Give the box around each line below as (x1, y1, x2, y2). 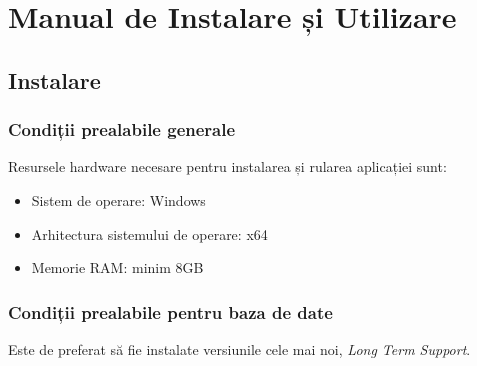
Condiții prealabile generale (8, 117, 236, 142)
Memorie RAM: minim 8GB (31, 257, 204, 278)
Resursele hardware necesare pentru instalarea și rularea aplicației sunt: (8, 156, 447, 177)
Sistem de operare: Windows (31, 189, 206, 210)
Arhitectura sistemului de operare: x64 (31, 223, 268, 244)
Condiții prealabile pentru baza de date (8, 299, 333, 324)
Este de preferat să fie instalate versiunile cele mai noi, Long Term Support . (8, 338, 471, 359)
